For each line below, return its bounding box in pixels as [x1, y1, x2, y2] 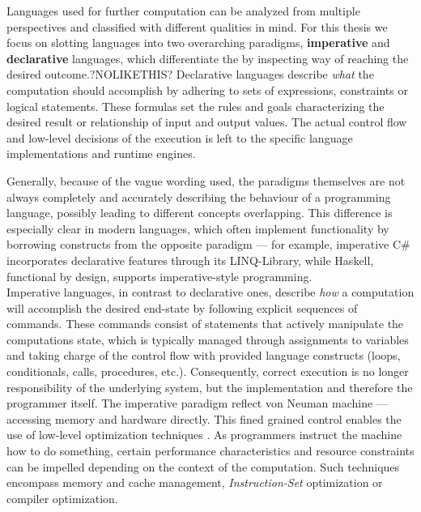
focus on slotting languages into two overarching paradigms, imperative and [6, 34, 390, 51]
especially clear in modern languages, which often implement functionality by [6, 220, 389, 237]
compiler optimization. [6, 489, 118, 506]
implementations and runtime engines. [6, 145, 196, 162]
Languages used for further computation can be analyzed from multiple [6, 2, 360, 19]
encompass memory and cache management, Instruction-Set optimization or [6, 474, 383, 491]
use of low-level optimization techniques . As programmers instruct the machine [6, 426, 402, 443]
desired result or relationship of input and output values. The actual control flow [6, 113, 407, 130]
